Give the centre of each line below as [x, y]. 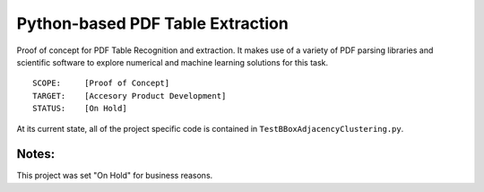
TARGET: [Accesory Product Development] [130, 96]
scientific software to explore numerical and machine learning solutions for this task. [173, 62]
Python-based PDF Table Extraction [152, 23]
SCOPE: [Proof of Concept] [101, 83]
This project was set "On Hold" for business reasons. [115, 176]
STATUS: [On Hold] [80, 109]
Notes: [36, 154]
